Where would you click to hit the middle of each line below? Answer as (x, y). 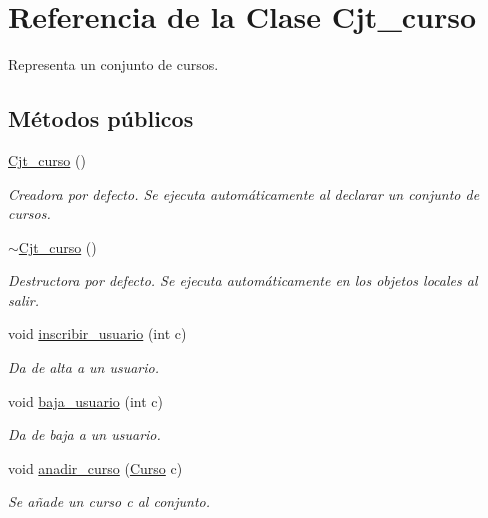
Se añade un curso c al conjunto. (109, 501)
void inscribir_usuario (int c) (97, 333)
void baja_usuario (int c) (85, 400)
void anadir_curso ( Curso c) (95, 467)
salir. (23, 299)
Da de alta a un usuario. (84, 367)
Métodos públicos (101, 118)
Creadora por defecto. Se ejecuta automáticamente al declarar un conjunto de (244, 193)
